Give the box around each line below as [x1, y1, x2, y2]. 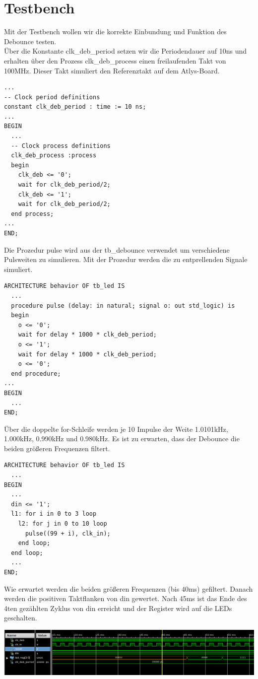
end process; [11, 210, 54, 217]
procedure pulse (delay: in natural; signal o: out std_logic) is [11, 302, 235, 309]
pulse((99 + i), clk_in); [25, 530, 111, 537]
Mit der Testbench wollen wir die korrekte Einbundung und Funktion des [4, 26, 227, 37]
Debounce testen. [4, 36, 57, 46]
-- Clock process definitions [11, 142, 111, 149]
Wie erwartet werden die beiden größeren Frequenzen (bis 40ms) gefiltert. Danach [4, 583, 253, 594]
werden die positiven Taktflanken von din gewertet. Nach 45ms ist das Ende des [4, 593, 247, 604]
